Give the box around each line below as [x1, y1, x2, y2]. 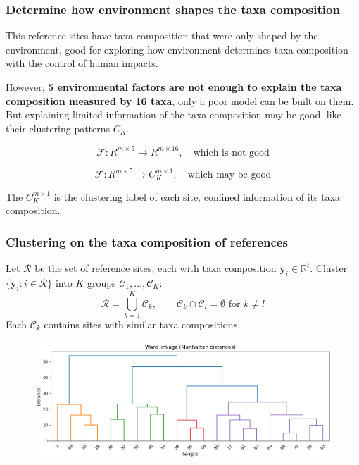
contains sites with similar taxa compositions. [44, 316, 241, 331]
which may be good [187, 170, 272, 180]
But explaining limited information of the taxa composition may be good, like [6, 107, 341, 122]
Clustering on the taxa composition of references [6, 232, 288, 250]
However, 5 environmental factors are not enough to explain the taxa [6, 80, 342, 94]
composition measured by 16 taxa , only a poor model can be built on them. [6, 93, 354, 108]
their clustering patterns [6, 120, 111, 135]
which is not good [193, 147, 270, 158]
